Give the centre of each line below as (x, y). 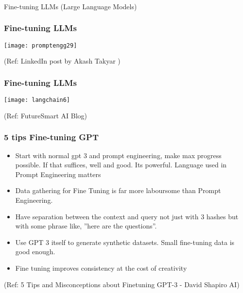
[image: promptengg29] (41, 45)
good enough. (35, 252)
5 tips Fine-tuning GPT (52, 137)
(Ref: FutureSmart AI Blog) (46, 115)
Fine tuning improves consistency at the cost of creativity (101, 268)
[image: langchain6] (37, 100)
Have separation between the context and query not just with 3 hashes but (127, 216)
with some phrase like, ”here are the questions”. (86, 226)
